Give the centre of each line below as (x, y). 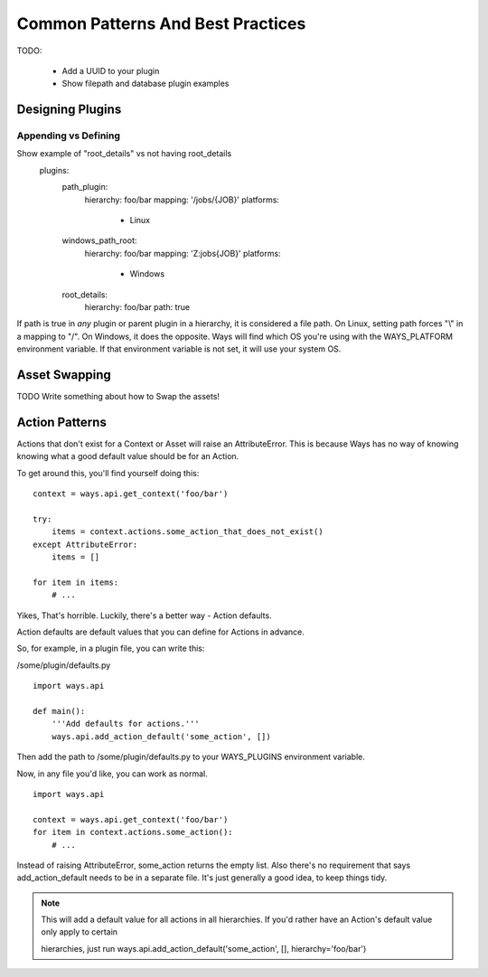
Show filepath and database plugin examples (145, 84)
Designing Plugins (69, 110)
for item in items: (76, 582)
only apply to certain (79, 932)
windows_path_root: (99, 240)
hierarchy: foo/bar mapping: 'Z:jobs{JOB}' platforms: (183, 253)
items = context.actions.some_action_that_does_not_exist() (188, 532)
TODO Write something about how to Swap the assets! (118, 397)
